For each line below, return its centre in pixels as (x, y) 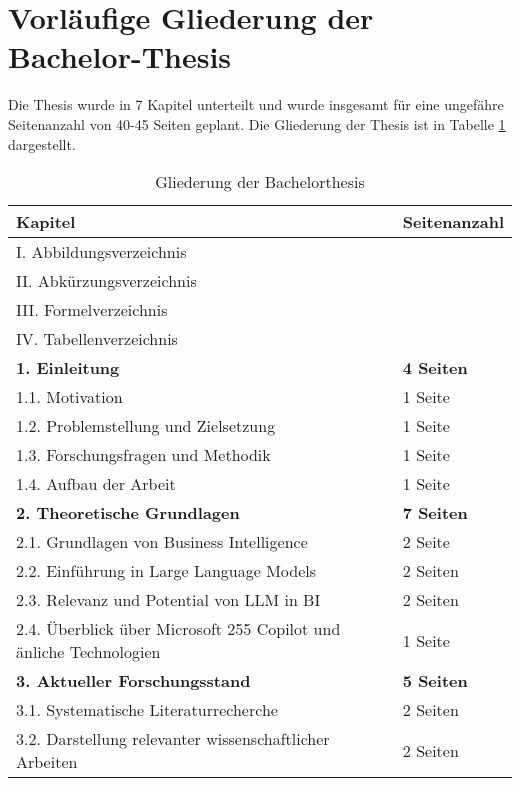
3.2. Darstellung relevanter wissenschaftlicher (173, 739)
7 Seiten (435, 513)
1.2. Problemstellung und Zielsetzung (146, 426)
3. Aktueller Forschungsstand (133, 681)
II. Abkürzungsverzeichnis (106, 281)
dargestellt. (42, 143)
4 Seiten (435, 368)
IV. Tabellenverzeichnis (97, 339)
